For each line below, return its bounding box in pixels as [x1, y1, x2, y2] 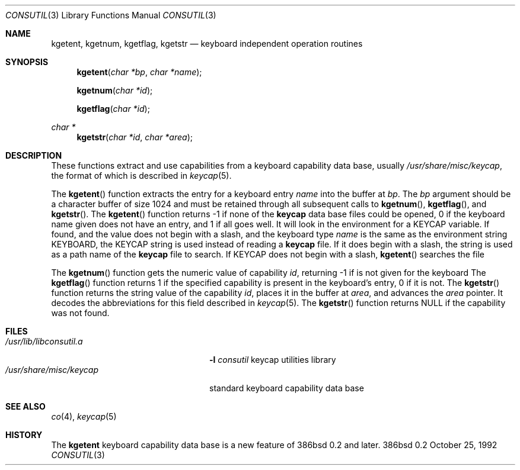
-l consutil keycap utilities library [209, 355, 336, 365]
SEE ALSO [5, 401, 46, 411]
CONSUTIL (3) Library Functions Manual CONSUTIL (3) [5, 10, 216, 20]
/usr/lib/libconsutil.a [5, 336, 83, 346]
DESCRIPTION [5, 150, 62, 160]
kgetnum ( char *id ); [76, 85, 153, 95]
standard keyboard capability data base [209, 383, 364, 393]
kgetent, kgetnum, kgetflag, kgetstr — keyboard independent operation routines [51, 38, 363, 49]
